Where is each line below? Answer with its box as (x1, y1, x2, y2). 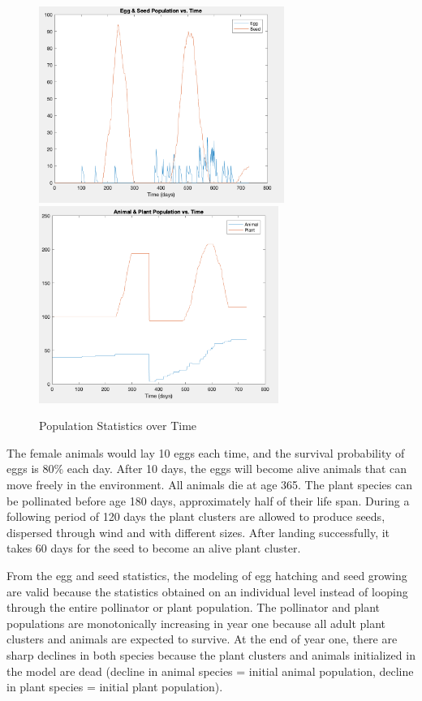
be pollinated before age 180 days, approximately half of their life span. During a (6, 492, 410, 509)
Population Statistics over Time (39, 417, 197, 434)
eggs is (6, 460, 39, 477)
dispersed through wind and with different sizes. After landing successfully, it (6, 523, 390, 540)
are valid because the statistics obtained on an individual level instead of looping (6, 583, 408, 600)
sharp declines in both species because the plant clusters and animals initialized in (6, 647, 416, 664)
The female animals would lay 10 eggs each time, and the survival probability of (6, 444, 405, 461)
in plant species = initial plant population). (6, 678, 223, 695)
